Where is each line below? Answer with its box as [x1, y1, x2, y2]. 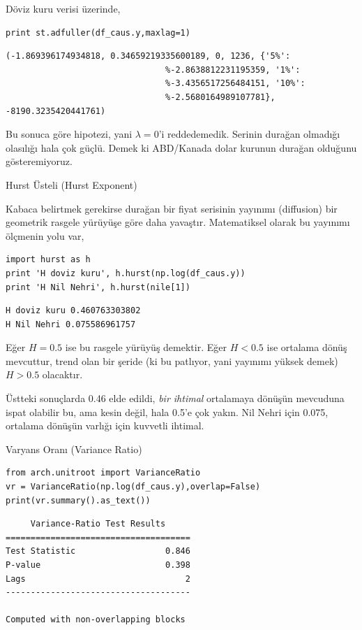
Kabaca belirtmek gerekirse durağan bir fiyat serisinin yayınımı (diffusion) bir [6, 201, 338, 215]
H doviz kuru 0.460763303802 [6, 306, 141, 316]
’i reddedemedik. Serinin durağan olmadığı [158, 127, 340, 141]
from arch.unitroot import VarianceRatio [6, 468, 201, 478]
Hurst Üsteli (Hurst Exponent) [6, 177, 137, 192]
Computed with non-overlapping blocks [6, 615, 186, 625]
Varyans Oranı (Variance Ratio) [6, 441, 142, 456]
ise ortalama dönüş [266, 340, 347, 355]
